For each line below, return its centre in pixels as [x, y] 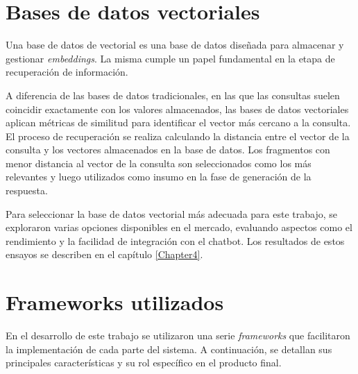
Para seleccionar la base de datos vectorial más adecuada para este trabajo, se [171, 213]
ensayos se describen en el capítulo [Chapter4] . [104, 254]
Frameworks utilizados [115, 302]
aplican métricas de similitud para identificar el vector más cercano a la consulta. [178, 122]
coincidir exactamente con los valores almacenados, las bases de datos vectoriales [177, 109]
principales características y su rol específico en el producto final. [144, 363]
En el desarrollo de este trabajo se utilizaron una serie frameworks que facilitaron [178, 335]
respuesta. [27, 190]
